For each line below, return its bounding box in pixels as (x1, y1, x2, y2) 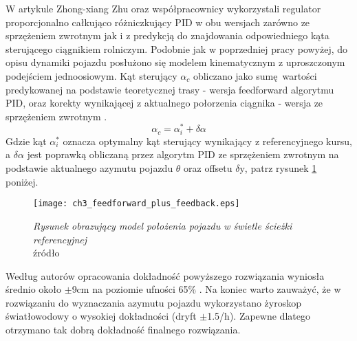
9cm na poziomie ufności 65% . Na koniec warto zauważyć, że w (72, 282, 341, 296)
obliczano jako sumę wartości (193, 68, 317, 82)
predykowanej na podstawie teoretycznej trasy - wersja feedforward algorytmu (6, 82, 334, 96)
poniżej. (6, 174, 39, 188)
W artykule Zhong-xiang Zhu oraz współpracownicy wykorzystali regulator (6, 1, 321, 15)
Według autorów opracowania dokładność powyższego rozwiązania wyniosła (6, 268, 325, 283)
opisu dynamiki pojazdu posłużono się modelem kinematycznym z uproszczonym (6, 55, 345, 69)
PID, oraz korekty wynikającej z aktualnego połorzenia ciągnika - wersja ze (6, 96, 323, 110)
